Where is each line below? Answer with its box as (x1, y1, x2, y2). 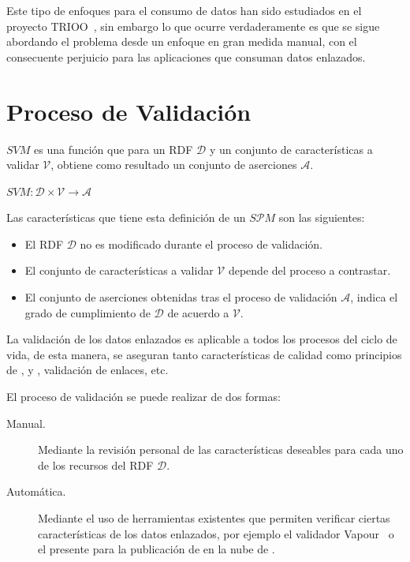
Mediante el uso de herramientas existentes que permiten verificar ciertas (38, 510, 390, 526)
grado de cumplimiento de (24, 304, 151, 320)
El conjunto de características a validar (24, 262, 214, 279)
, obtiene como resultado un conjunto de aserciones (50, 156, 297, 173)
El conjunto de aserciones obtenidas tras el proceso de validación (24, 289, 337, 305)
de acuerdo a (167, 304, 229, 320)
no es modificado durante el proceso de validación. (80, 235, 323, 252)
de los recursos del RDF (38, 456, 154, 473)
